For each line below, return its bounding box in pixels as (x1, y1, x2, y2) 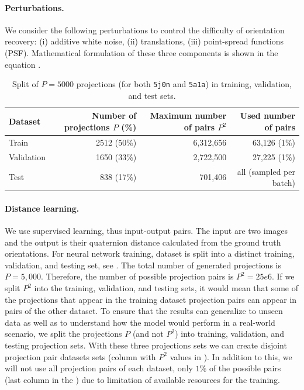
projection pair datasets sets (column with (5, 350, 156, 363)
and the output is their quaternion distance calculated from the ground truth (5, 236, 281, 248)
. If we (271, 270, 295, 282)
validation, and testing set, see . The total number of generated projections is (5, 258, 281, 271)
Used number (240, 109, 295, 122)
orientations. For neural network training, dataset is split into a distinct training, (5, 247, 295, 260)
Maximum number (150, 109, 227, 122)
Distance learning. (5, 202, 80, 214)
